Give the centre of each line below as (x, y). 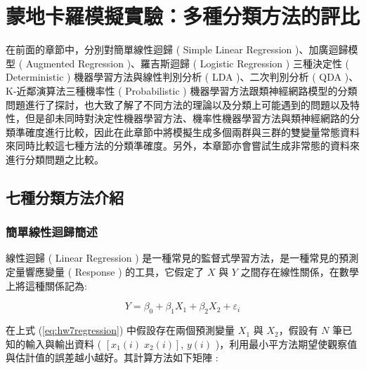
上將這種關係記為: (46, 285)
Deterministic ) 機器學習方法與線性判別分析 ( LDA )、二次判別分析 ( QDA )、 (182, 77)
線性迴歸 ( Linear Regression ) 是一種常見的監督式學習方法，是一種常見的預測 (182, 258)
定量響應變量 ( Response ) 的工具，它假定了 (105, 272)
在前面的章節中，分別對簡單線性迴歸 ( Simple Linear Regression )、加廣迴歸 (177, 49)
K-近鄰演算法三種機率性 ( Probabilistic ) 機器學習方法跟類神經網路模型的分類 (182, 90)
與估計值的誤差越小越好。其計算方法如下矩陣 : (112, 357)
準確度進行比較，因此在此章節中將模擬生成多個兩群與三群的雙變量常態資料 (187, 132)
